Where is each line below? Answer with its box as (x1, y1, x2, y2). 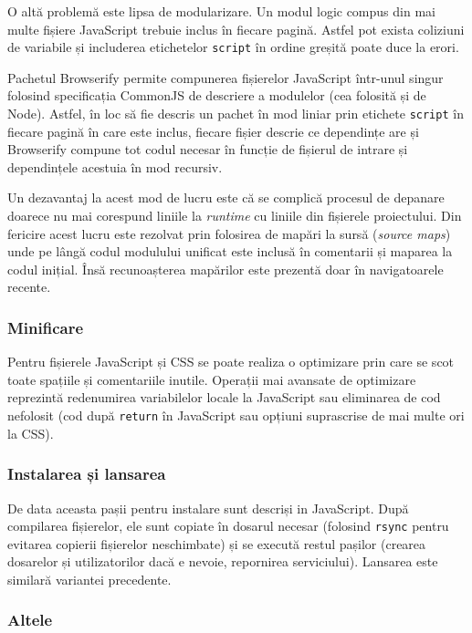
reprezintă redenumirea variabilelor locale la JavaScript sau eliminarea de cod (7, 388, 441, 407)
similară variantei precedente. (7, 569, 172, 588)
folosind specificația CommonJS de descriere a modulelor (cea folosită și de (7, 86, 426, 105)
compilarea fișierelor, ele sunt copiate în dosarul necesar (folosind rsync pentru (7, 516, 449, 535)
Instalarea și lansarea (7, 462, 166, 485)
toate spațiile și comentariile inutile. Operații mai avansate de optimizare (7, 369, 416, 389)
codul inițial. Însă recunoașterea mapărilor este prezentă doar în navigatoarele (7, 259, 444, 278)
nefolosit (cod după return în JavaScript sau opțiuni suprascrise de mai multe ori (7, 406, 465, 425)
